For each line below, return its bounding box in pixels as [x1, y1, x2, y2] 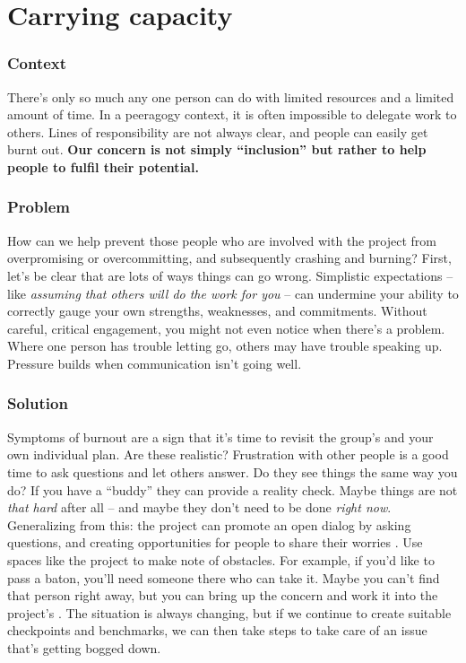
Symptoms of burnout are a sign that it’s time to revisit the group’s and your [7, 427, 434, 446]
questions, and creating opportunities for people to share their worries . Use [7, 533, 423, 552]
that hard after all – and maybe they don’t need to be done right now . [7, 498, 392, 517]
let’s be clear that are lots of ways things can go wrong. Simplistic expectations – [7, 266, 453, 284]
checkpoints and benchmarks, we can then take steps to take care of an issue [7, 621, 427, 640]
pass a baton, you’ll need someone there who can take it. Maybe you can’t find [7, 568, 440, 587]
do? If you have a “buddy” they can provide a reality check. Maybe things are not [7, 480, 458, 499]
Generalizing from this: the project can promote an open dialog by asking [7, 515, 411, 534]
